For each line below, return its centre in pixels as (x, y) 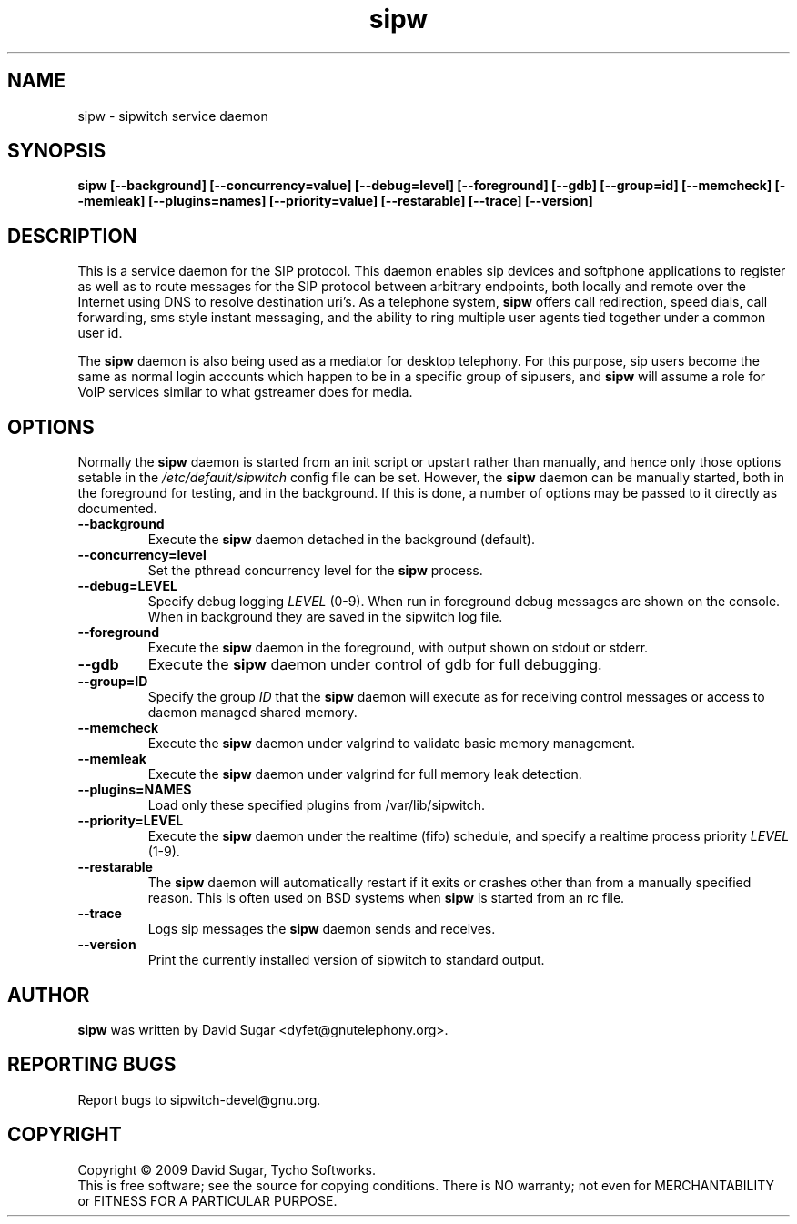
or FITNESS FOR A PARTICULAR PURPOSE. (207, 1200)
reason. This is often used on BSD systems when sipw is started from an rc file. (386, 898)
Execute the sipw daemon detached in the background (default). (341, 540)
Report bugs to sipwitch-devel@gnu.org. (199, 1099)
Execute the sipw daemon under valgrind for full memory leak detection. (365, 774)
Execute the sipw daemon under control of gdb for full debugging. (375, 665)
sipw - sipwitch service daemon (173, 116)
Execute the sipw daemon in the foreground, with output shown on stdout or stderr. (398, 648)
